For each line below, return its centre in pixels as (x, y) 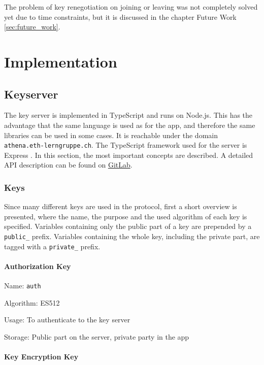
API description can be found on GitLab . (68, 165)
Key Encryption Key (41, 357)
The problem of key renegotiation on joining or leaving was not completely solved (131, 7)
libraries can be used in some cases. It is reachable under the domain (111, 135)
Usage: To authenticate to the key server (67, 320)
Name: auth (23, 286)
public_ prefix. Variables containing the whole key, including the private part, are (132, 236)
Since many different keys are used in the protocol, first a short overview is (121, 206)
